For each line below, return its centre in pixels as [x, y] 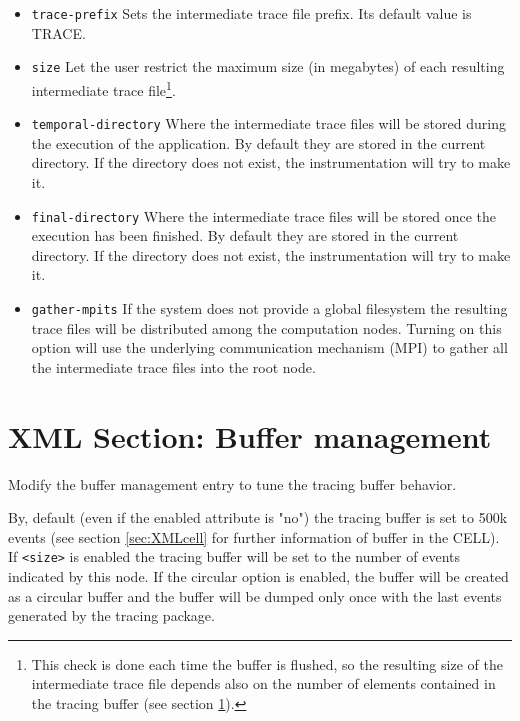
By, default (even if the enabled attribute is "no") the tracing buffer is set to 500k [258, 517]
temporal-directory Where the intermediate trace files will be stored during [268, 123]
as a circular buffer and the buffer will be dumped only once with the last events [255, 595]
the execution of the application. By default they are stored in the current [258, 142]
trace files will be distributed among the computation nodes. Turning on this [266, 327]
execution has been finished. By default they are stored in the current [245, 235]
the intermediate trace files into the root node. [173, 366]
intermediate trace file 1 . [103, 88]
